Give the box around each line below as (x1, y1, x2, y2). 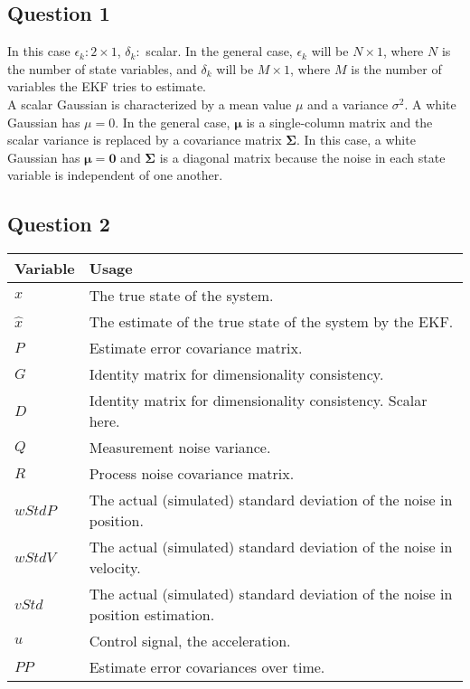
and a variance (307, 94, 389, 113)
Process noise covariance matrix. (89, 463, 295, 485)
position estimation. (89, 604, 215, 626)
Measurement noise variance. (89, 437, 271, 458)
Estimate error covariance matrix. (89, 337, 303, 359)
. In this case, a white (296, 130, 416, 149)
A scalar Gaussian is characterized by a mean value (7, 94, 292, 113)
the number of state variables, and (7, 59, 197, 78)
